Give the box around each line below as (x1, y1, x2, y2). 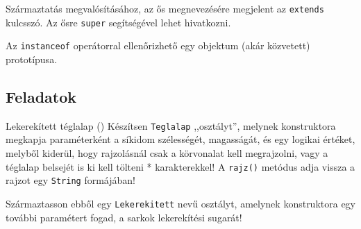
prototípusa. (6, 51, 58, 66)
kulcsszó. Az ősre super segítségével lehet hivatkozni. (6, 15, 231, 29)
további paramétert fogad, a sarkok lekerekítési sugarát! (6, 210, 242, 224)
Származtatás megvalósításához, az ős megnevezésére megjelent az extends (6, 1, 324, 15)
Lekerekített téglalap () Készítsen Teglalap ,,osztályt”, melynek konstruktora (6, 118, 336, 133)
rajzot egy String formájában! (6, 173, 135, 187)
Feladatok (6, 85, 77, 107)
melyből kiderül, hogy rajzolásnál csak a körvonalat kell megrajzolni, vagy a (6, 146, 328, 160)
